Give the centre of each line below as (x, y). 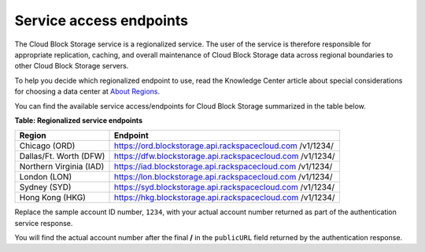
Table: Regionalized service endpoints (79, 120)
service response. (44, 223)
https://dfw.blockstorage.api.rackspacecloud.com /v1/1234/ (224, 156)
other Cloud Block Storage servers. (72, 66)
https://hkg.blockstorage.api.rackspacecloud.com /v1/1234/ (224, 198)
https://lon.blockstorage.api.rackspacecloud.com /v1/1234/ (223, 177)
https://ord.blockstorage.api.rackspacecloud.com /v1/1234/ (224, 146)
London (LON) (46, 177)
